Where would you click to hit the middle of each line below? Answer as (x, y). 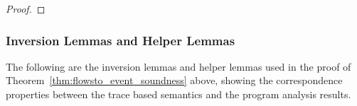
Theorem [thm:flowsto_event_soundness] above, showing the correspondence (174, 80)
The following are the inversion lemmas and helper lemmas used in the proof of (178, 66)
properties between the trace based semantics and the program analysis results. (178, 94)
